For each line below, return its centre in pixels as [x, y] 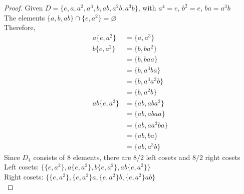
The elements [25, 17]
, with [147, 7]
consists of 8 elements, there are [82, 157]
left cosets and [168, 157]
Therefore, [20, 27]
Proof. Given [24, 7]
